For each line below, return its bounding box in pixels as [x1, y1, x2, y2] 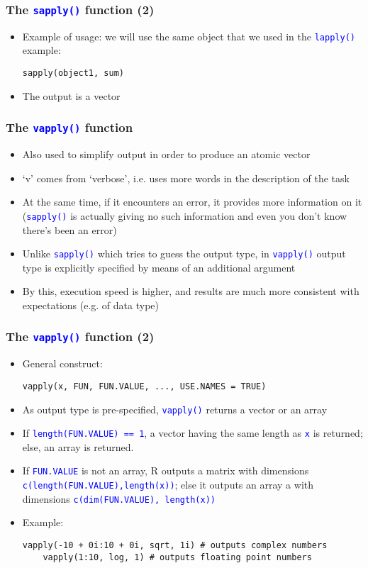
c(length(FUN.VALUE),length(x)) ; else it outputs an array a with [22, 477, 314, 492]
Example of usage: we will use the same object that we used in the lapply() [22, 28, 355, 43]
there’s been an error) [22, 222, 117, 237]
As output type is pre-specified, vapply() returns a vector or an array [22, 401, 328, 416]
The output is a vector [22, 88, 121, 103]
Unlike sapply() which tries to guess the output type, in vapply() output [22, 246, 346, 261]
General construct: [22, 356, 103, 371]
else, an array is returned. [22, 439, 134, 454]
